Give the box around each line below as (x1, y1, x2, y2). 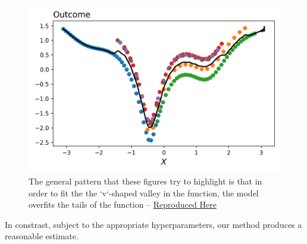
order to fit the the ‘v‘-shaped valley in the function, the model (29, 186, 259, 199)
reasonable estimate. (5, 230, 79, 242)
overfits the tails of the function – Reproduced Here (29, 198, 217, 211)
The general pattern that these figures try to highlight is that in (29, 174, 262, 187)
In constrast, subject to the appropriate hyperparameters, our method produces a (5, 218, 302, 230)
